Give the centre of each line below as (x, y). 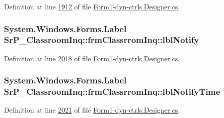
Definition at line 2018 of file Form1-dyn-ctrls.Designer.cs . (92, 58)
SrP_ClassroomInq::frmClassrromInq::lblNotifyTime (112, 92)
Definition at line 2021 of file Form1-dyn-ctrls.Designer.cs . (92, 110)
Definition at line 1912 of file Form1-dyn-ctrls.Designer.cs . (92, 6)
